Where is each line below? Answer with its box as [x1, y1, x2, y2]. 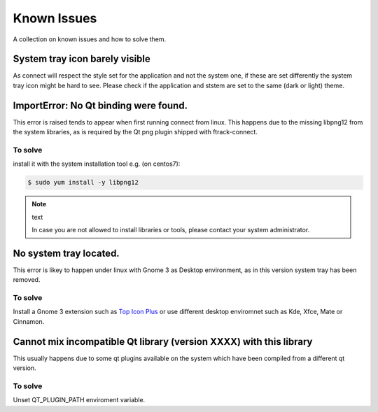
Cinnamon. [13, 317, 45, 325]
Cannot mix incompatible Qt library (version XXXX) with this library [13, 336, 313, 348]
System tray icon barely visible [13, 53, 150, 65]
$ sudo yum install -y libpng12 [27, 178, 139, 187]
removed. [13, 276, 41, 284]
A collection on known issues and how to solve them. [13, 35, 167, 43]
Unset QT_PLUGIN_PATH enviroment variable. [13, 396, 146, 404]
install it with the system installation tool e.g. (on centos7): [13, 159, 181, 168]
